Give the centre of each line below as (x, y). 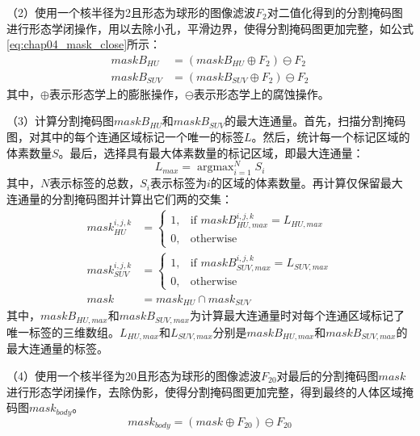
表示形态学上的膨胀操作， (117, 93)
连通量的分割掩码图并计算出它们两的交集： (120, 198)
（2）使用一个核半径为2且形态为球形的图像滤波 (131, 12)
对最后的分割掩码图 (328, 375)
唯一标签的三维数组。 (63, 331)
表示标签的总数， (95, 183)
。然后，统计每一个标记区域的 (331, 137)
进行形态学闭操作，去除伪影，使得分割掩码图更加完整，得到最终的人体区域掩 (210, 391)
